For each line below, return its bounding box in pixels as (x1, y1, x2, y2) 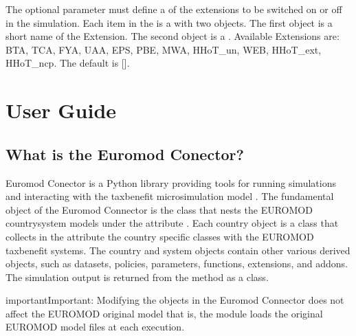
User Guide (5, 96, 117, 124)
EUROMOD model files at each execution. (5, 320, 185, 334)
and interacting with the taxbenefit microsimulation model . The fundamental (5, 189, 334, 203)
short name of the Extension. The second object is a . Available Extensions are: (5, 29, 340, 43)
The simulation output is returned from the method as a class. (5, 269, 269, 284)
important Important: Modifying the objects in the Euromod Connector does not (5, 293, 344, 307)
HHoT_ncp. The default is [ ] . (5, 56, 130, 70)
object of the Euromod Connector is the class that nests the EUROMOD (5, 202, 313, 216)
